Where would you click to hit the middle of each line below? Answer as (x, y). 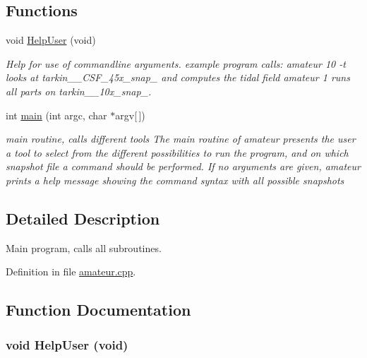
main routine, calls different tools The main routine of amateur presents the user (181, 139)
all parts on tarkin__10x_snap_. (79, 91)
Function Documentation (98, 310)
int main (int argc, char (56, 115)
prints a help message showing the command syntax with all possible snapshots (175, 180)
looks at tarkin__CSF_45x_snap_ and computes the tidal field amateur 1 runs (178, 77)
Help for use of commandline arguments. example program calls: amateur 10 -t (176, 63)
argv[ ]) (130, 115)
